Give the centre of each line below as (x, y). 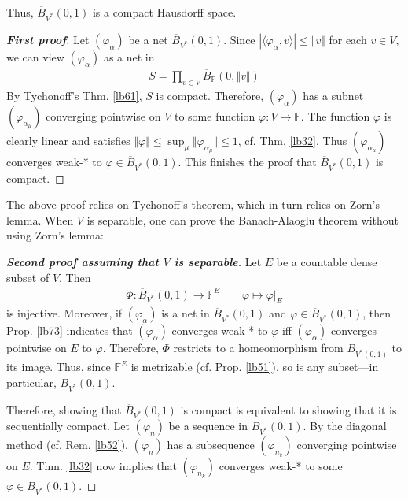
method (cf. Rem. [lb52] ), (67, 445)
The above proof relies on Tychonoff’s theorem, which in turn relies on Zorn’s (193, 204)
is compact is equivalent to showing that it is (289, 409)
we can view (35, 56)
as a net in (129, 56)
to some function (215, 115)
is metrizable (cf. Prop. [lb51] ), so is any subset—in (255, 367)
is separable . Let (218, 261)
